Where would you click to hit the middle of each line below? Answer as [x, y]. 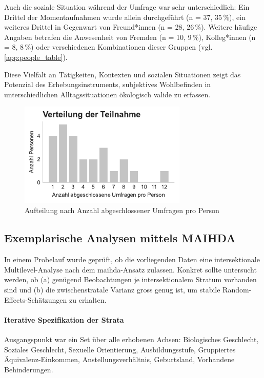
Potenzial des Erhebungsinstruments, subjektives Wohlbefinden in [108, 84]
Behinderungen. [29, 369]
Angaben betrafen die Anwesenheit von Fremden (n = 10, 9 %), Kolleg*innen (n [130, 37]
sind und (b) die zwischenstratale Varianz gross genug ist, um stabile [112, 289]
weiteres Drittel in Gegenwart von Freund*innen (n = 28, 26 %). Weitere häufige [131, 27]
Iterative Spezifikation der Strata [64, 319]
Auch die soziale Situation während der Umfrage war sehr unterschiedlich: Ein [127, 7]
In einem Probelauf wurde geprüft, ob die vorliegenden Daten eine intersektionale [132, 259]
